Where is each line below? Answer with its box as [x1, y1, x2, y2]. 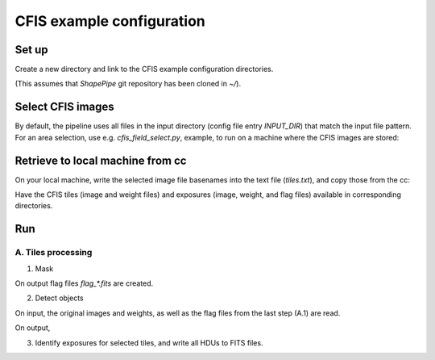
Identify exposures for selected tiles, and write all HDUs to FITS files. [35, 337, 263, 347]
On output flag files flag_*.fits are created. [14, 278, 154, 288]
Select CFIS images [14, 100, 114, 114]
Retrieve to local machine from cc [14, 153, 187, 167]
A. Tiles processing [14, 247, 93, 258]
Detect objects [35, 293, 84, 303]
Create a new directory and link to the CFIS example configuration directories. [14, 65, 274, 74]
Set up [14, 43, 48, 57]
